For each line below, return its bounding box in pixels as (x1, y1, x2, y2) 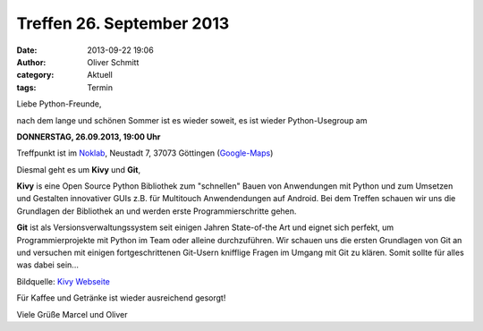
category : (16, 70, 55, 81)
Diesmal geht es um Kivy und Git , (16, 164, 141, 174)
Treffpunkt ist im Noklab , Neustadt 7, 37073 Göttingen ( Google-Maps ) (16, 148, 274, 158)
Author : (16, 56, 47, 67)
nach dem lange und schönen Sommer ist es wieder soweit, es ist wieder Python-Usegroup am (16, 115, 368, 125)
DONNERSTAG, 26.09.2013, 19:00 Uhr (16, 131, 161, 142)
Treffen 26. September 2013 (16, 13, 230, 33)
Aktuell (87, 70, 114, 81)
